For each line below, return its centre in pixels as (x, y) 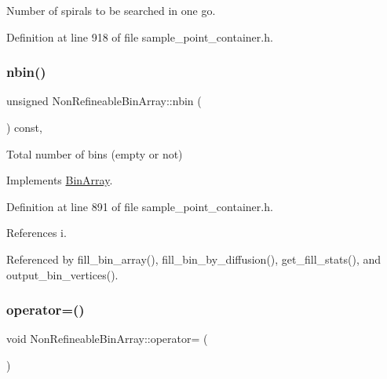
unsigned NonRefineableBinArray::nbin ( (104, 101)
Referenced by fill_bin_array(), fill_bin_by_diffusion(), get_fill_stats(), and (194, 259)
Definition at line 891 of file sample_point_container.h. (140, 206)
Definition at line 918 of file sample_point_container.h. (140, 36)
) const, (24, 127)
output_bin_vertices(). (62, 274)
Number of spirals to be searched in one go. (111, 10)
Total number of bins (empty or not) (95, 153)
